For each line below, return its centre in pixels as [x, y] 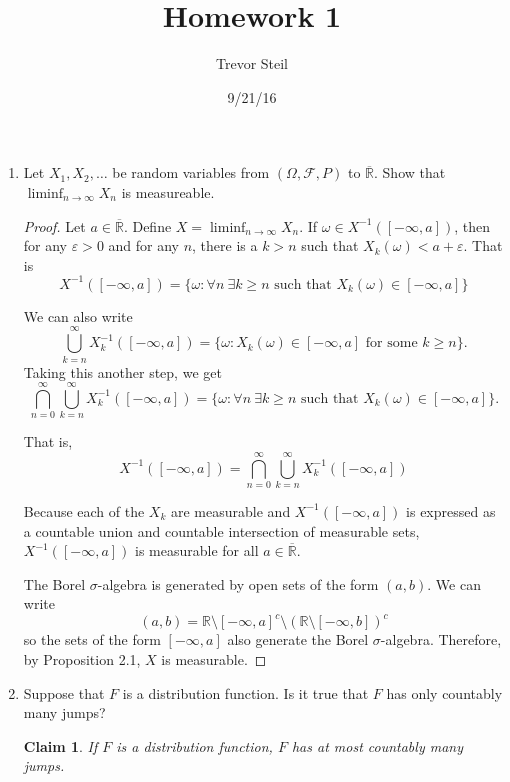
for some [391, 343]
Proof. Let [54, 225]
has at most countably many [377, 745]
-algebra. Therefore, [441, 639]
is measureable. [168, 191]
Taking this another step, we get [122, 371]
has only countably [444, 692]
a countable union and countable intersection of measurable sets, [221, 530]
